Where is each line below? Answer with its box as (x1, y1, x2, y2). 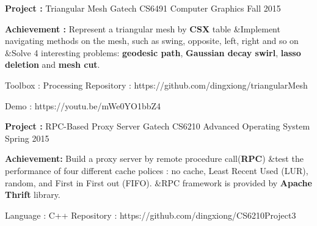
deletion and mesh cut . (5, 58, 100, 71)
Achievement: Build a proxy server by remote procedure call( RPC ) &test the (5, 152, 304, 165)
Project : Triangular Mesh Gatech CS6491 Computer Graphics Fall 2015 (5, 2, 281, 14)
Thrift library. (5, 188, 60, 201)
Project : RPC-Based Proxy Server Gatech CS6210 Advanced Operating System (5, 120, 310, 133)
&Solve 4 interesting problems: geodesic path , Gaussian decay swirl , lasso (5, 46, 301, 59)
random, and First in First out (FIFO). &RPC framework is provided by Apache (5, 176, 312, 189)
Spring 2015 (5, 131, 49, 144)
